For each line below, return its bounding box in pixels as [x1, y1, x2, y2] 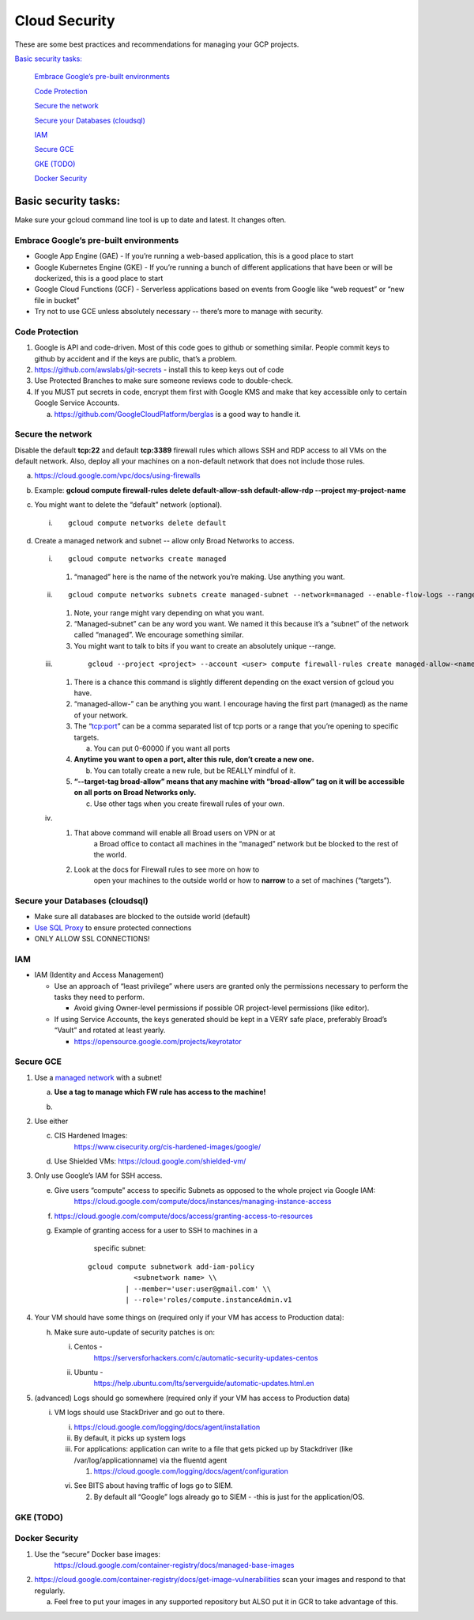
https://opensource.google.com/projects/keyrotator [73, 1036, 243, 1046]
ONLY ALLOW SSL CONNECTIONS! [34, 934, 150, 944]
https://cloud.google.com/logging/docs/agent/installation [73, 1422, 261, 1432]
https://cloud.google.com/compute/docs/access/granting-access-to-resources [54, 1211, 314, 1221]
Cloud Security [14, 12, 115, 29]
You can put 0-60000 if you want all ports [93, 744, 231, 753]
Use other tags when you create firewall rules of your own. [93, 799, 284, 808]
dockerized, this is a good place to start [34, 273, 164, 282]
